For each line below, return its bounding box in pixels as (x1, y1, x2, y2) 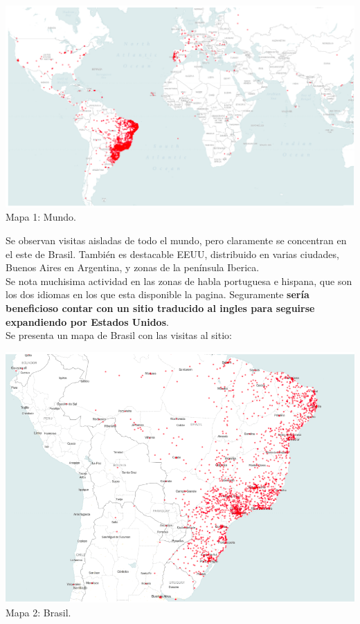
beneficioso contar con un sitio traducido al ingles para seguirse (6, 301, 315, 315)
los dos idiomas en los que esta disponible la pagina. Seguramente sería (6, 287, 309, 302)
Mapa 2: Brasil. (6, 605, 71, 619)
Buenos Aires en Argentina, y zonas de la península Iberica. (6, 260, 260, 275)
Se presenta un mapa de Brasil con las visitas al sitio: (6, 328, 232, 342)
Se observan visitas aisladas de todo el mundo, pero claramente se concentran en (6, 233, 347, 248)
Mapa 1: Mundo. (6, 210, 76, 224)
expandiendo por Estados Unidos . (6, 314, 169, 329)
